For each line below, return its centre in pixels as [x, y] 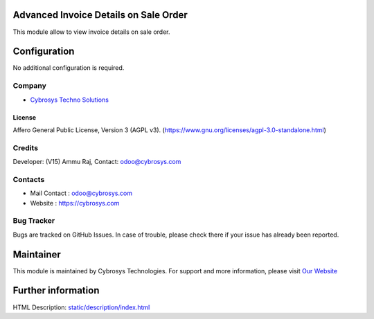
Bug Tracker [34, 221]
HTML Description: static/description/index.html [81, 307]
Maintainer [37, 254]
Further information [56, 291]
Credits [25, 147]
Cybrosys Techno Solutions [69, 100]
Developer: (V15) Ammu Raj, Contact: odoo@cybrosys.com [97, 162]
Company [29, 86]
